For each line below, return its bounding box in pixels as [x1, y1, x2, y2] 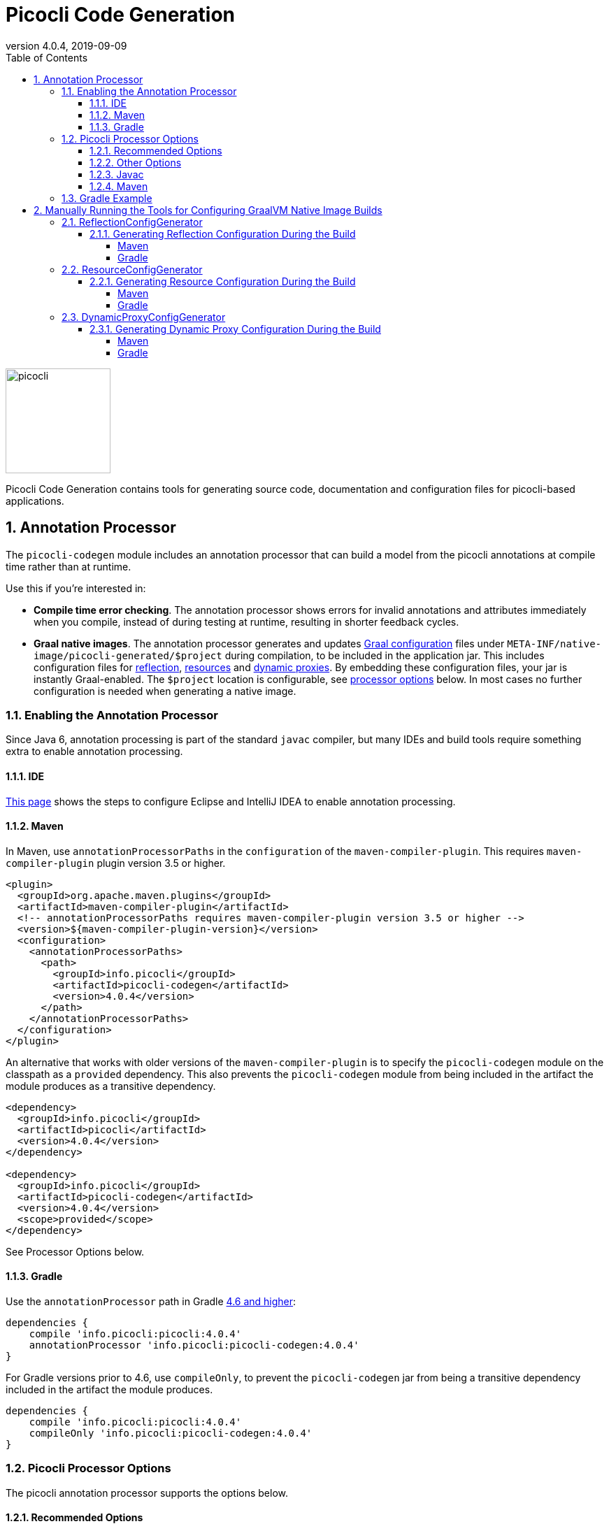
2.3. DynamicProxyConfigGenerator [62, 310, 226, 323]
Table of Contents [6, 51, 88, 64]
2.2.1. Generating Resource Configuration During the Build [89, 275, 356, 287]
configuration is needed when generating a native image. [34, 684, 296, 697]
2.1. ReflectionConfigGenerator [62, 215, 203, 228]
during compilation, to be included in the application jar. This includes [224, 649, 545, 661]
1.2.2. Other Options [89, 156, 182, 168]
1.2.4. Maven [89, 180, 148, 192]
